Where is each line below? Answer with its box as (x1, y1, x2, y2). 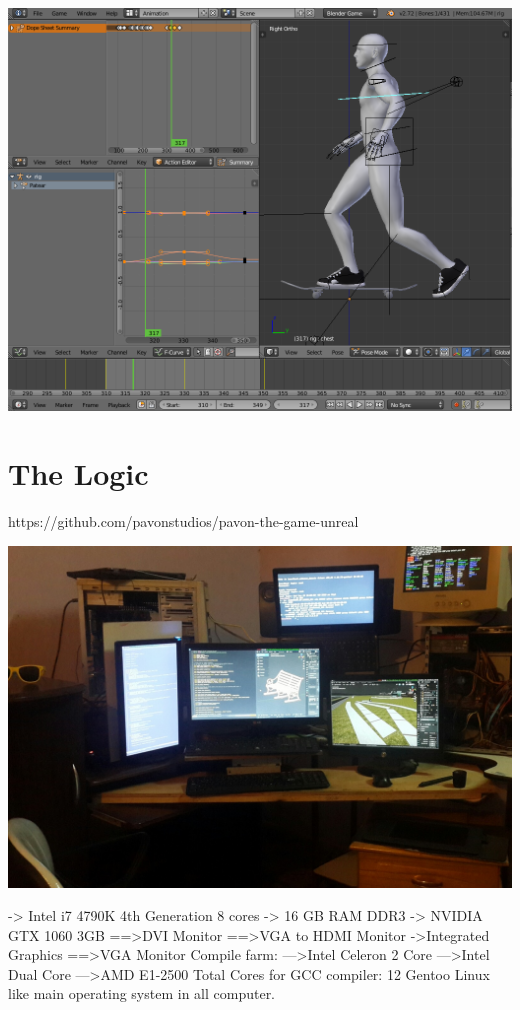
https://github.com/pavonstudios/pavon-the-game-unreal (8, 511, 359, 532)
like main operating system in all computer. (8, 983, 276, 1004)
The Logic (8, 453, 149, 494)
